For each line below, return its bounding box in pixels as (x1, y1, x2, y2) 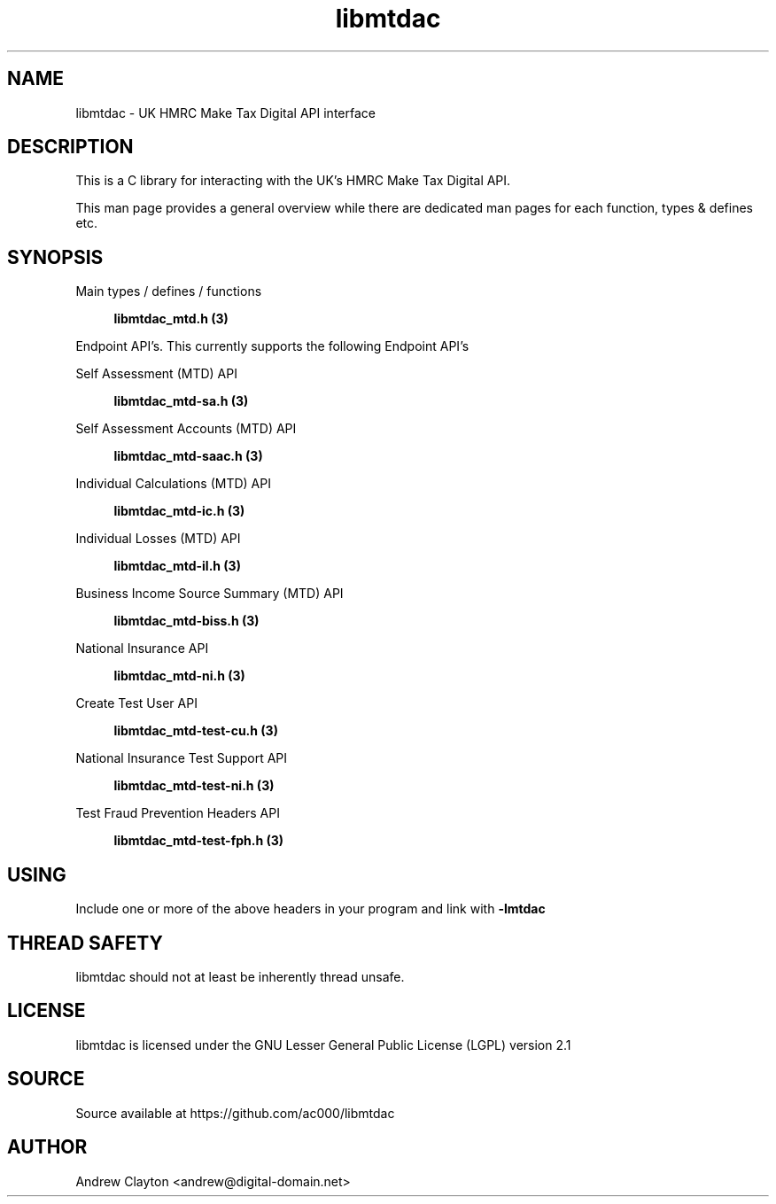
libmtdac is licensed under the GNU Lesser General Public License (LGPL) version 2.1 (75, 1037, 571, 1053)
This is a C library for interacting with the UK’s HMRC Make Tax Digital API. (75, 173, 511, 189)
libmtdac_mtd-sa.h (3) (113, 393, 249, 409)
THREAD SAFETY (7, 931, 163, 954)
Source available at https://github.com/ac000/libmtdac (75, 1105, 395, 1121)
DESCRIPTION (7, 136, 134, 159)
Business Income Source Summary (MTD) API (75, 586, 344, 602)
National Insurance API (75, 641, 209, 656)
